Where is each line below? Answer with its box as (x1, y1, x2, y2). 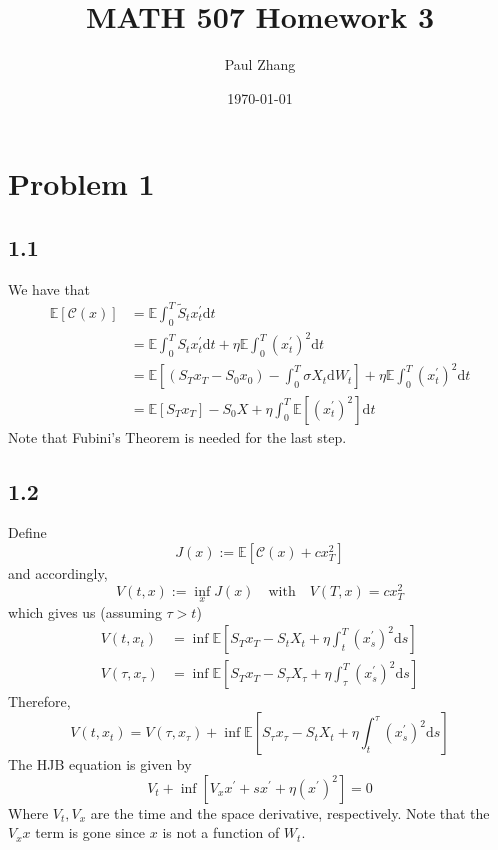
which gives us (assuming (8, 601, 162, 622)
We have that (8, 278, 91, 299)
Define (8, 522, 47, 543)
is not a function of (162, 822, 280, 843)
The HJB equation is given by (8, 754, 192, 775)
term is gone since (35, 822, 146, 843)
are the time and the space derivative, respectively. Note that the (90, 802, 490, 823)
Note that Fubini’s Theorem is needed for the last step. (8, 426, 347, 447)
